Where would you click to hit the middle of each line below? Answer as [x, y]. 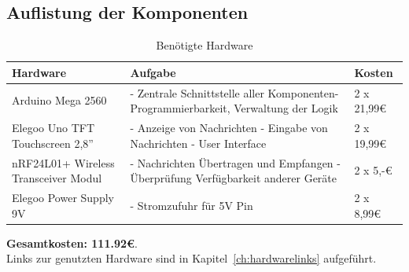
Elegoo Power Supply [63, 197]
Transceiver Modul [57, 178]
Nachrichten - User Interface [198, 143]
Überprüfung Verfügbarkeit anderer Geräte [234, 178]
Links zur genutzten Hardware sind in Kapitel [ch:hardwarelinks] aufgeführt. [192, 258]
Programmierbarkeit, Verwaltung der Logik [234, 108]
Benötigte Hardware [204, 45]
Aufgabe [153, 72]
